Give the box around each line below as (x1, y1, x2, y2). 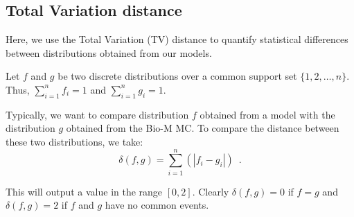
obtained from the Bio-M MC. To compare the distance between (66, 121, 339, 135)
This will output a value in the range (6, 184, 163, 198)
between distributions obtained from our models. (6, 45, 212, 60)
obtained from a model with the (200, 107, 335, 121)
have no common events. (105, 198, 209, 212)
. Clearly (192, 184, 229, 198)
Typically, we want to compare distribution (6, 107, 189, 121)
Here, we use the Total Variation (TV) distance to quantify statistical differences (6, 32, 348, 46)
